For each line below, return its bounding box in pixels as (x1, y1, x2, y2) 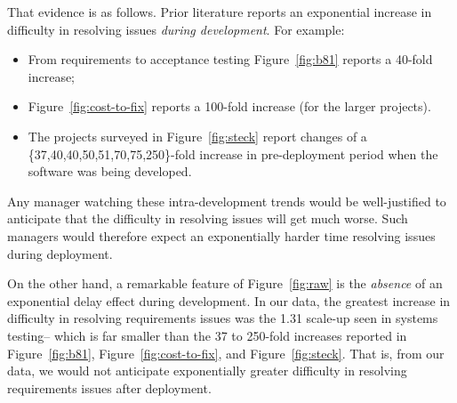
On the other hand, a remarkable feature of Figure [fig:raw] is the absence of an (7, 274, 443, 293)
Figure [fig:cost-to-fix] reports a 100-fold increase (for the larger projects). (28, 97, 431, 116)
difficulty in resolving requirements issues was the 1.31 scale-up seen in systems (7, 309, 438, 327)
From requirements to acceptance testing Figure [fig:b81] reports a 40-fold (28, 50, 433, 69)
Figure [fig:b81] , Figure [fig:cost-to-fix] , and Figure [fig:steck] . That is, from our (7, 343, 445, 362)
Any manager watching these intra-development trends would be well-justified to (7, 191, 446, 210)
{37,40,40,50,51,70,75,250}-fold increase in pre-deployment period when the (28, 144, 438, 163)
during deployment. (7, 244, 113, 262)
